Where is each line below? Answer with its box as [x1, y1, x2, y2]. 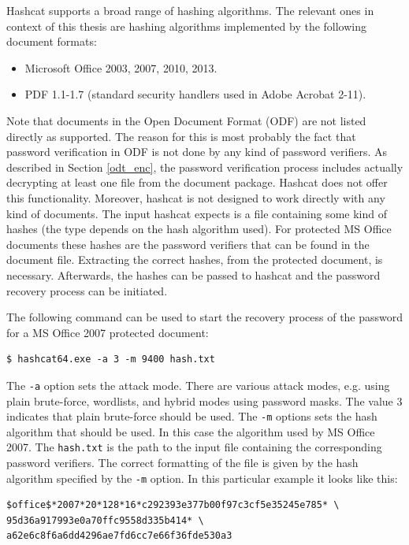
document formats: [6, 33, 97, 50]
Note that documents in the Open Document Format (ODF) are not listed [6, 112, 366, 128]
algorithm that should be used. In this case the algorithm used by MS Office [6, 423, 375, 439]
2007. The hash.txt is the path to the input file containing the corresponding [6, 439, 382, 455]
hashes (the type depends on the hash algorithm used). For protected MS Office [6, 221, 392, 237]
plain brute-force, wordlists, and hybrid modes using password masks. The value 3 [6, 392, 403, 409]
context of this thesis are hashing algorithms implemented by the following [6, 17, 367, 34]
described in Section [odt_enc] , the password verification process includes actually [6, 158, 403, 175]
